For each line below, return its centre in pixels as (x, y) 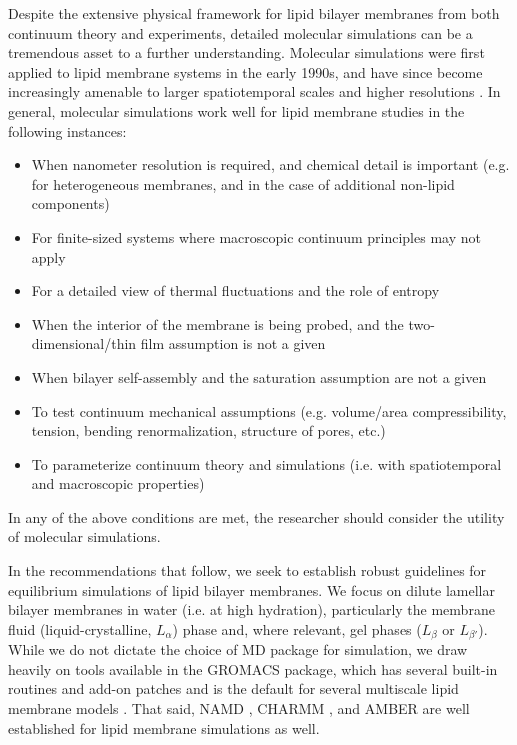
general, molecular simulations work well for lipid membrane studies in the (236, 110)
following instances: (67, 130)
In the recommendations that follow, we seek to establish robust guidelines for (247, 570)
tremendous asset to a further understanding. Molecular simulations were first (246, 52)
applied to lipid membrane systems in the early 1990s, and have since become (245, 71)
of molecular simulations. (84, 536)
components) (70, 203)
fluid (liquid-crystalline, (80, 628)
